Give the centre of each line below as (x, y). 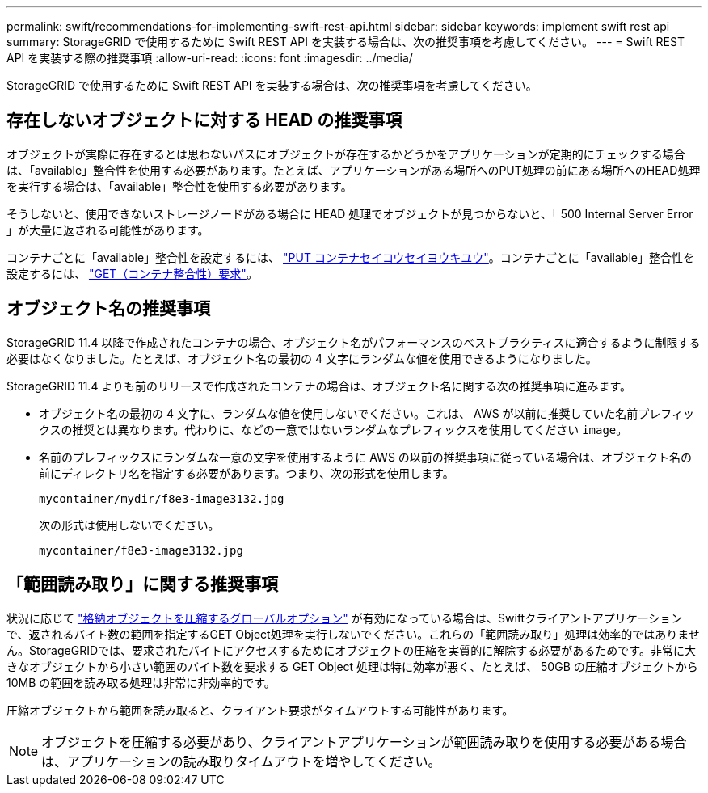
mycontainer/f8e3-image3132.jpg (141, 550)
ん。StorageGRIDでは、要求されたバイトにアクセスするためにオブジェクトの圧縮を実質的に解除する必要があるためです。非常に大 (351, 650)
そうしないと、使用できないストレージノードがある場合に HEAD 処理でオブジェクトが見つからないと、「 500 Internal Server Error (350, 213)
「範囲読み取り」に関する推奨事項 (142, 584)
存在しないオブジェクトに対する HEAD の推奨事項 (204, 120)
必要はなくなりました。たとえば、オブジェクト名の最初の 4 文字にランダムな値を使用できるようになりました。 (302, 358)
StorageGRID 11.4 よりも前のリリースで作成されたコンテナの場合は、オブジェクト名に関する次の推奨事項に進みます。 (319, 386)
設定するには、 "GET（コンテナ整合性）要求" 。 (132, 273)
